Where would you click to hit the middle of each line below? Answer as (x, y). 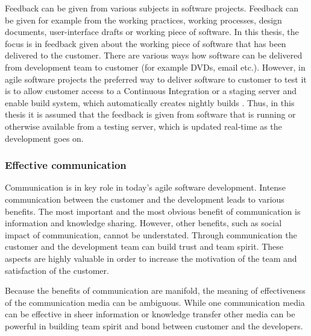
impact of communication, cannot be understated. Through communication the (151, 234)
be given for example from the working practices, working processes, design (143, 20)
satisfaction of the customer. (57, 270)
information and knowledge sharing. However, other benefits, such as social (143, 223)
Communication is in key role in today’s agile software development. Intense (145, 187)
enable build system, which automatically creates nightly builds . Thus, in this (150, 102)
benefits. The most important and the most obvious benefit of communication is (153, 211)
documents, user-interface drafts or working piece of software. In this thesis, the (152, 32)
